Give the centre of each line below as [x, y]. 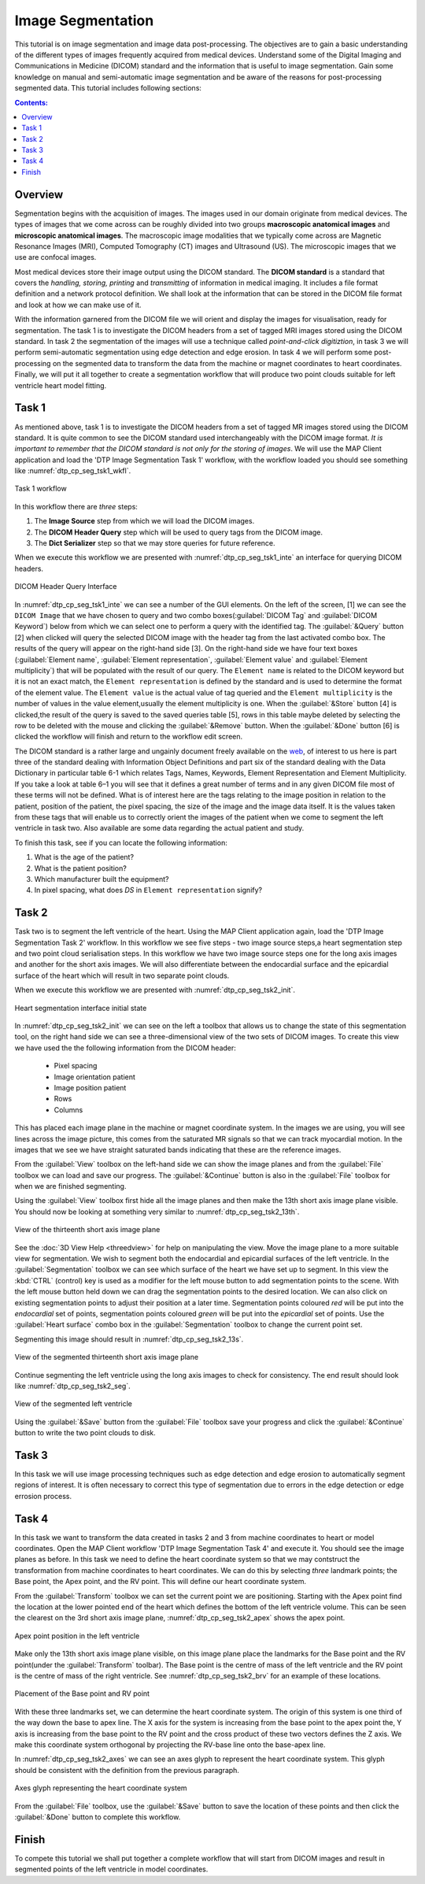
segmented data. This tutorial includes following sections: [108, 88]
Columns [68, 1109]
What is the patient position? [81, 868]
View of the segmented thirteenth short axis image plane [107, 1357]
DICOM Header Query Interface [66, 587]
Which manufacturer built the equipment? [102, 879]
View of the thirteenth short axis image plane [87, 1230]
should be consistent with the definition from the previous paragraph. [127, 1770]
